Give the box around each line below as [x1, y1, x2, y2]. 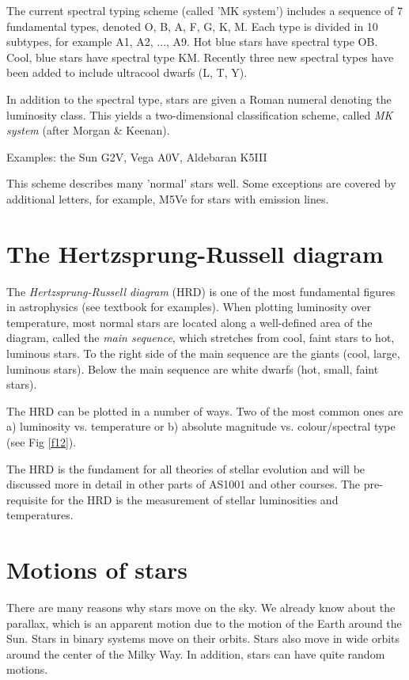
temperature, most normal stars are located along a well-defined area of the [6, 313, 373, 330]
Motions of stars [6, 553, 188, 586]
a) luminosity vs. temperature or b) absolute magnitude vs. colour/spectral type [6, 418, 396, 435]
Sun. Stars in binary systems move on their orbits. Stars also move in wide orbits [6, 630, 400, 647]
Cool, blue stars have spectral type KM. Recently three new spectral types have [6, 48, 394, 65]
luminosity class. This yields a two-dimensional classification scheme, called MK [6, 106, 393, 123]
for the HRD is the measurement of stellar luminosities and [51, 491, 339, 507]
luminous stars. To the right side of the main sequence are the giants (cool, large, [6, 345, 400, 362]
